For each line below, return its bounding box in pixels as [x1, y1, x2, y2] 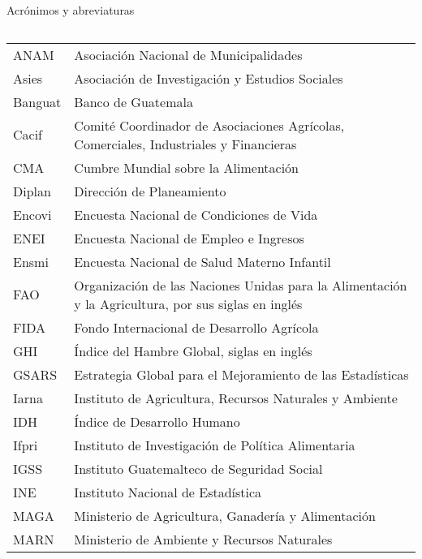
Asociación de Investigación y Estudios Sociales [74, 68, 343, 88]
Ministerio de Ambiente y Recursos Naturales [74, 529, 333, 548]
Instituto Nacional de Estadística [74, 482, 262, 501]
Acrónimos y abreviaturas [6, 2, 135, 18]
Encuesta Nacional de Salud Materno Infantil [74, 252, 331, 271]
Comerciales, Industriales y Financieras [74, 134, 297, 153]
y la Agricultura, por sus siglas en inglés [74, 294, 303, 313]
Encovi [13, 204, 52, 224]
